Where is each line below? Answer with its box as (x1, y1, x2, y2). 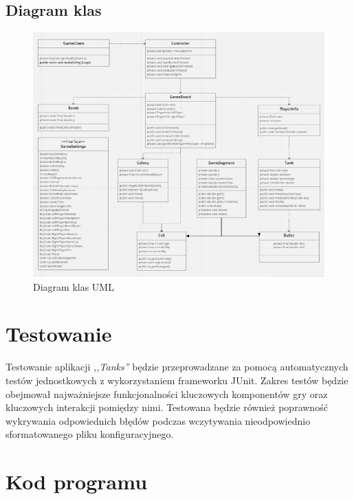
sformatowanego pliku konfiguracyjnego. (5, 427, 174, 441)
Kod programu (5, 467, 148, 496)
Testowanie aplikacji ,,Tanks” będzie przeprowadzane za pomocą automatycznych (5, 359, 349, 374)
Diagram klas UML (33, 279, 114, 293)
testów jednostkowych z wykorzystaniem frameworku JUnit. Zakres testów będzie (5, 373, 349, 388)
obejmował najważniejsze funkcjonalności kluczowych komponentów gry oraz (5, 386, 328, 401)
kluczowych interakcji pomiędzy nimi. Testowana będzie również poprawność (5, 400, 328, 414)
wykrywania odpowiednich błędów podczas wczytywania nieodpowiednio (5, 413, 311, 428)
